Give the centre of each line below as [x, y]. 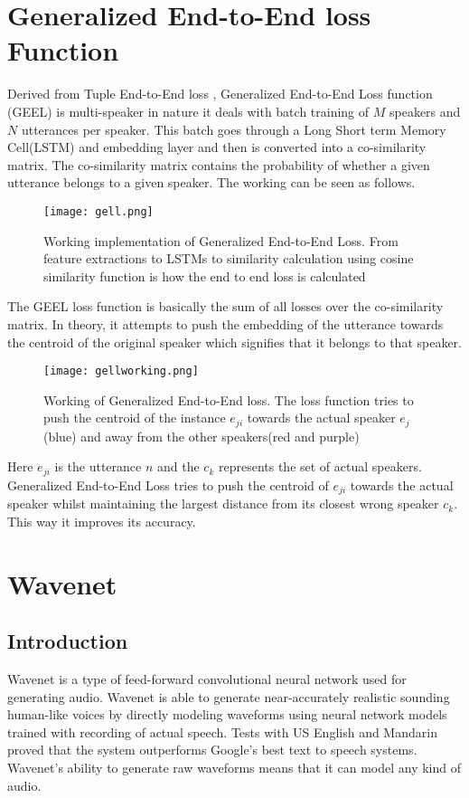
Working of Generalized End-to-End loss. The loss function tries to [229, 399]
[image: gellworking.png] [121, 371]
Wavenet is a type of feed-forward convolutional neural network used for [207, 679]
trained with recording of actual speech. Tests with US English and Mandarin [222, 731]
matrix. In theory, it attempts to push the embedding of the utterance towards [225, 323]
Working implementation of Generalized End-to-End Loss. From [221, 240]
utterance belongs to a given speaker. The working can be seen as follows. [211, 182]
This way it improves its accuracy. [102, 521]
